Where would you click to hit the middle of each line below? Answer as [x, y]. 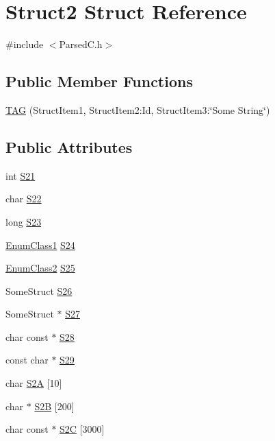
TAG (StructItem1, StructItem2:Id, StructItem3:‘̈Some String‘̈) [138, 109]
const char [27, 360]
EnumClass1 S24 [40, 245]
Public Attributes [69, 146]
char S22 [24, 199]
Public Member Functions [99, 81]
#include [25, 44]
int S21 [21, 175]
